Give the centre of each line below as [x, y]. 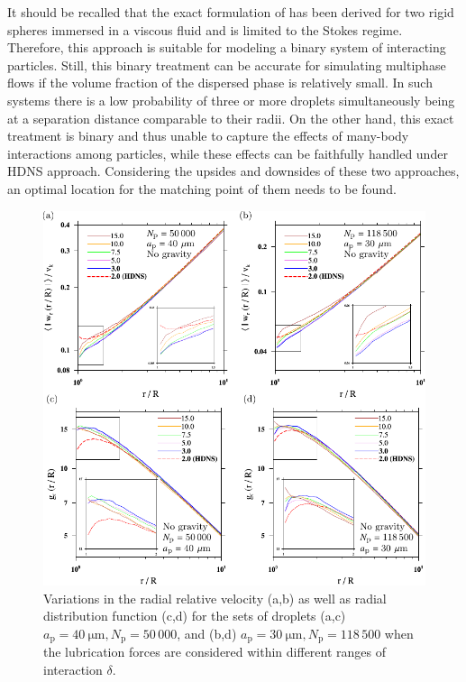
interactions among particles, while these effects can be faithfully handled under [228, 153]
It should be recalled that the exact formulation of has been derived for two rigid [231, 12]
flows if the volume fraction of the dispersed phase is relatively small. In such [220, 83]
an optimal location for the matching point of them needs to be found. [202, 188]
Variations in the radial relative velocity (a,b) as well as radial [215, 598]
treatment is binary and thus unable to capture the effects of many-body [208, 136]
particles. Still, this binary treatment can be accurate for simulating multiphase [227, 65]
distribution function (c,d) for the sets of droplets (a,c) [195, 616]
